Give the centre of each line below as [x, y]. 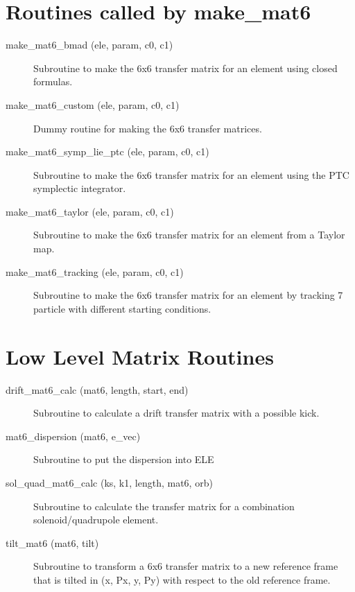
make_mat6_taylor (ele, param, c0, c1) [90, 211]
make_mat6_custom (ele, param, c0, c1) [93, 104]
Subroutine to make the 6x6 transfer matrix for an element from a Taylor [189, 235]
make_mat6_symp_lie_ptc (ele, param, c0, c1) [107, 151]
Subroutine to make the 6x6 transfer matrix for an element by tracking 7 [188, 295]
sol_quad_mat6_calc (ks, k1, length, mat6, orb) [109, 482]
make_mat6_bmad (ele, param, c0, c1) [89, 45]
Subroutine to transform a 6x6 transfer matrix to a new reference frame [186, 566]
